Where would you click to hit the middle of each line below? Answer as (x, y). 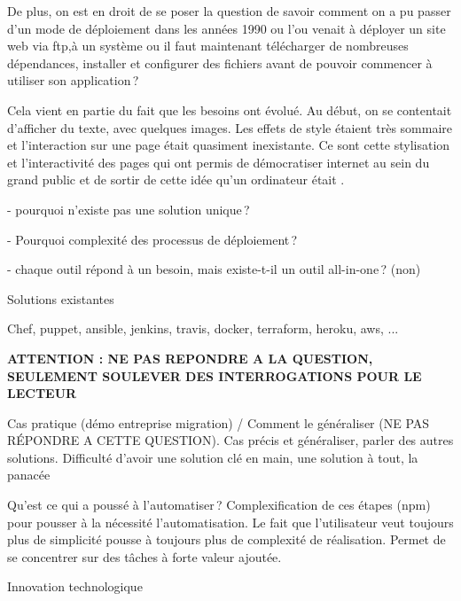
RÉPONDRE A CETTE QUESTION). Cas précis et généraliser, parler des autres (230, 440)
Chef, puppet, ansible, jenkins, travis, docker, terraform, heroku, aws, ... (203, 328)
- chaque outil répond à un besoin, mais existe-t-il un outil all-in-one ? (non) (214, 269)
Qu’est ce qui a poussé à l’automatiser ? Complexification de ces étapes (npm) (219, 505)
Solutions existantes (61, 298)
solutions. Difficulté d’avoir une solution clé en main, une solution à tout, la (213, 457)
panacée (29, 475)
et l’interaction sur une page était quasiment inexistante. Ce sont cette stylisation (229, 145)
